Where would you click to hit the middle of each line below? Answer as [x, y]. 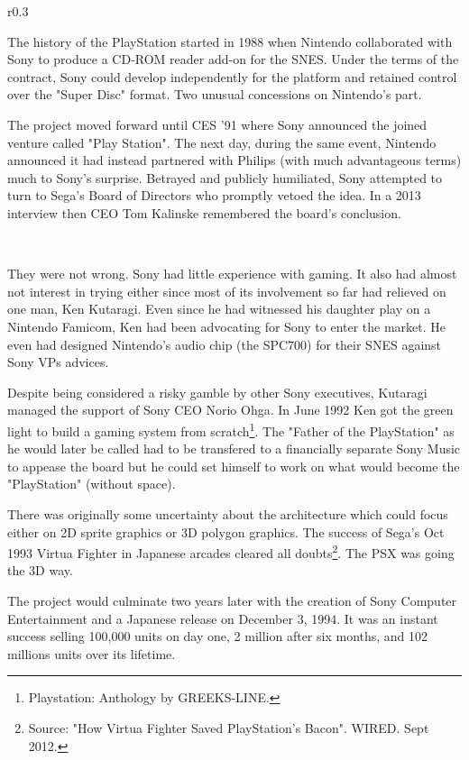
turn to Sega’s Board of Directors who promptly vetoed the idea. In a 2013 [214, 195]
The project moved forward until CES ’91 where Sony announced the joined [217, 124]
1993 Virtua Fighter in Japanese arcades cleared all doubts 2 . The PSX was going [231, 551]
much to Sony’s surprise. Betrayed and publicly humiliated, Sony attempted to [225, 177]
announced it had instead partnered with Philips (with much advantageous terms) [234, 160]
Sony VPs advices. [58, 362]
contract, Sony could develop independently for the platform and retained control [232, 76]
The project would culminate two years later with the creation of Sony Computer [232, 600]
